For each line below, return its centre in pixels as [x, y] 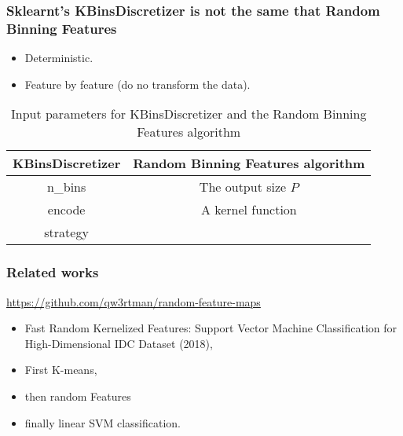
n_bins [66, 187]
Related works [53, 272]
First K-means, [61, 370]
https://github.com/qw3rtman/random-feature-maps [134, 301]
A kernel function [249, 210]
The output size [243, 187]
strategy [66, 233]
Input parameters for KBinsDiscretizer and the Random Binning [189, 114]
